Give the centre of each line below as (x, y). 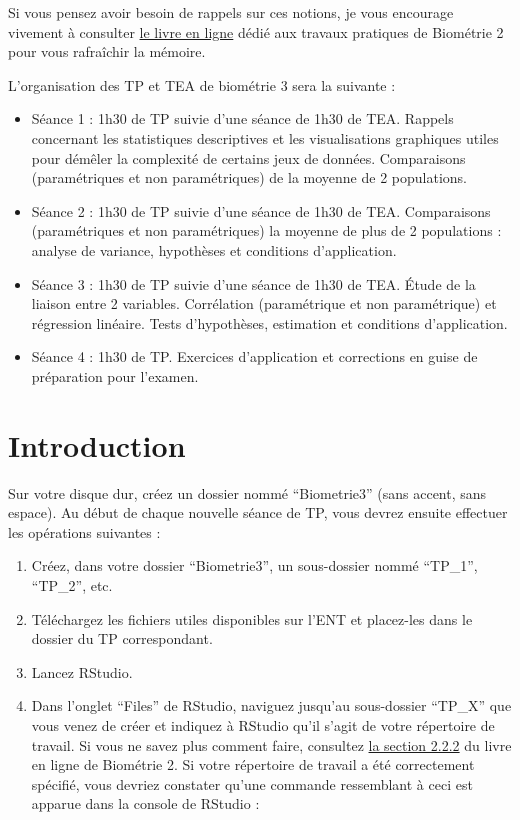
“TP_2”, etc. (72, 585)
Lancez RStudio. (82, 671)
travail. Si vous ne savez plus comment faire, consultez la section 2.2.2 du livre (271, 744)
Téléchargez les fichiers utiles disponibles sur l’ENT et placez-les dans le (252, 618)
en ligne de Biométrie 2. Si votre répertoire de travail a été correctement (253, 764)
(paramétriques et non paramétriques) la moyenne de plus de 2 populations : (266, 230)
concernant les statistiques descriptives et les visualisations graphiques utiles (265, 137)
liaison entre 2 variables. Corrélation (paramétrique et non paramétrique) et (264, 303)
